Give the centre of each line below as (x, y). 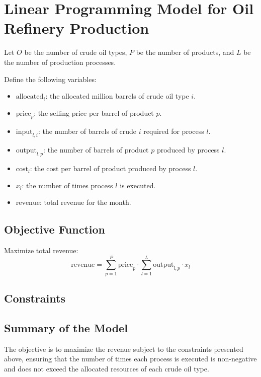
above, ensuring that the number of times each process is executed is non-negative (130, 359)
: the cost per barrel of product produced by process (110, 168)
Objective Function (55, 229)
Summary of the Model (66, 327)
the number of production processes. (60, 62)
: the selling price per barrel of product (94, 112)
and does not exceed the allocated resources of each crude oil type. (107, 368)
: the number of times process (67, 185)
